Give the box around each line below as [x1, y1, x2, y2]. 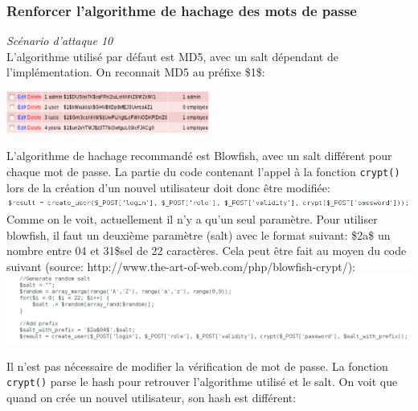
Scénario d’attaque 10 [6, 32, 113, 49]
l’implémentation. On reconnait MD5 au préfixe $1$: [6, 64, 265, 80]
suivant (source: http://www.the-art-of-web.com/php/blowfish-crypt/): [6, 257, 355, 274]
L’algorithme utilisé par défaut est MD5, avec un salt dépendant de [6, 47, 338, 64]
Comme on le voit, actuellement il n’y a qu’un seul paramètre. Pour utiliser [6, 210, 378, 227]
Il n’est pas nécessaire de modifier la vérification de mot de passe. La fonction [6, 357, 388, 374]
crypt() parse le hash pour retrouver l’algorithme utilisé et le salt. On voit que [6, 373, 398, 390]
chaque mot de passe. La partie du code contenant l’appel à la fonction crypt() [6, 163, 400, 180]
